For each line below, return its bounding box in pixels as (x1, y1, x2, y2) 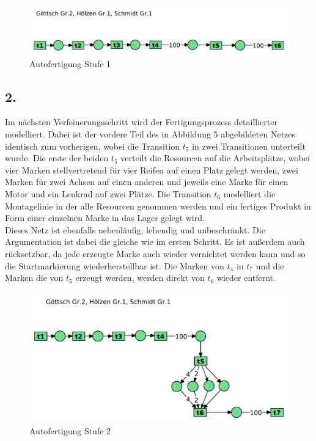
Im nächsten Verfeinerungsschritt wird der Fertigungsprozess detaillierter (5, 115, 277, 128)
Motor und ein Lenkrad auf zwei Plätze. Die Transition (5, 187, 211, 200)
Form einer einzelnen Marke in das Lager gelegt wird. (5, 211, 205, 224)
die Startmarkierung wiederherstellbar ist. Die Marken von (5, 259, 224, 272)
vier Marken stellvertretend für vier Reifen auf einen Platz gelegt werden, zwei (5, 163, 298, 176)
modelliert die (223, 187, 276, 200)
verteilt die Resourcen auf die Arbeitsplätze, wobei (120, 151, 310, 164)
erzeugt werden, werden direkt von (75, 271, 205, 284)
